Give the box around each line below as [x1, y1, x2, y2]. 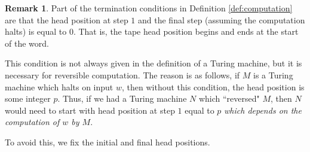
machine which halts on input [5, 80, 113, 93]
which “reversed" [198, 92, 260, 105]
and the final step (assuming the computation [138, 13, 305, 26]
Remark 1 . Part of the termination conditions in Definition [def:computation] [5, 2, 293, 14]
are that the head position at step [5, 13, 128, 26]
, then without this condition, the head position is [122, 80, 305, 93]
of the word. [5, 37, 49, 49]
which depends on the [224, 104, 302, 116]
